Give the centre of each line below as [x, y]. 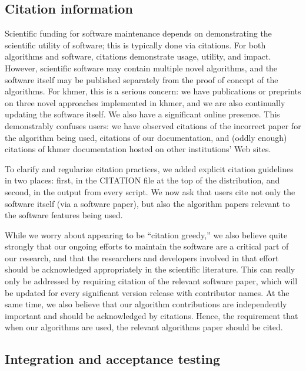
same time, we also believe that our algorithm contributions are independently [146, 304]
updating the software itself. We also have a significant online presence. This [142, 114]
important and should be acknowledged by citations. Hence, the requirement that [152, 315]
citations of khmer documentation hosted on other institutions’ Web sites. [138, 149]
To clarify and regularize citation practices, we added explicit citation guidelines [149, 168]
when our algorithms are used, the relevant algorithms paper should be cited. [144, 327]
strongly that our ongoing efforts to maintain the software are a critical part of [147, 246]
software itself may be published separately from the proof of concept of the [142, 79]
